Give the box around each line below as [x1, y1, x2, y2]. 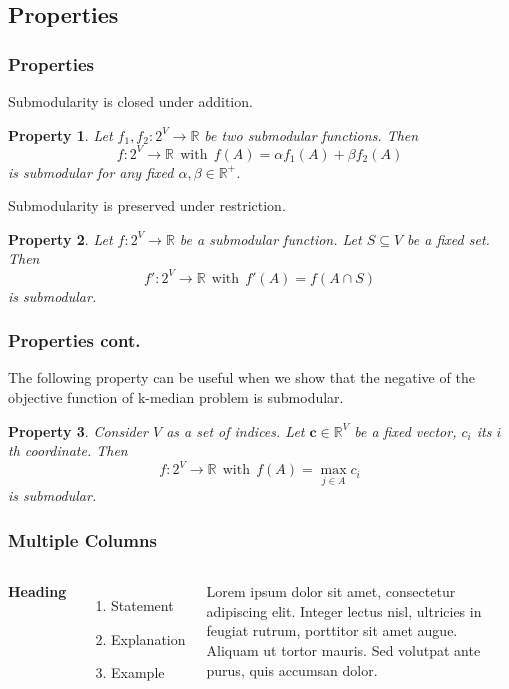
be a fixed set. [407, 228, 490, 249]
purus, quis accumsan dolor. [206, 659, 378, 680]
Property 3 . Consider [8, 420, 148, 441]
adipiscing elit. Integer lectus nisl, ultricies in [206, 600, 482, 621]
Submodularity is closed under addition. [8, 91, 253, 111]
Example [111, 662, 165, 683]
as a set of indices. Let [166, 420, 305, 441]
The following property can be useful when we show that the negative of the [8, 367, 475, 388]
